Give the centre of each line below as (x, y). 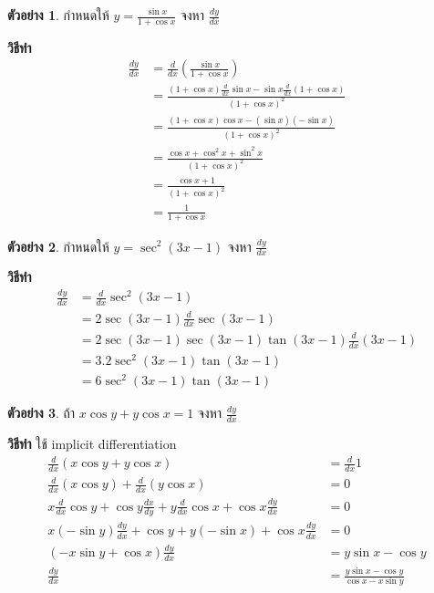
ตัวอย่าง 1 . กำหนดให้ (58, 15)
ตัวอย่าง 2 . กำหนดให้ (58, 246)
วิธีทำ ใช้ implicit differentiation (92, 443)
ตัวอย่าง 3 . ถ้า (41, 413)
